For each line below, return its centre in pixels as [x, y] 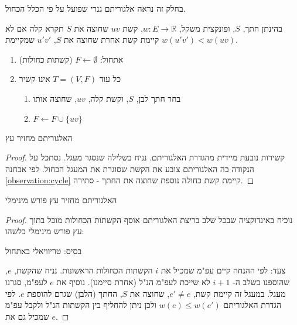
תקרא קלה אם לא [35, 28]
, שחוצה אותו [55, 98]
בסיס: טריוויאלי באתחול [44, 250]
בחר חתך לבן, [158, 98]
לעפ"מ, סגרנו [26, 281]
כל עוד [110, 79]
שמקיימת [20, 40]
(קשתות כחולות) [46, 59]
